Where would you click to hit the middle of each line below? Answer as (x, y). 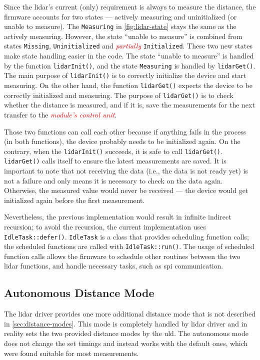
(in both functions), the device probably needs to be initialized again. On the (122, 141)
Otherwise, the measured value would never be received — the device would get (126, 190)
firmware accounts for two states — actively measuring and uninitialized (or (120, 16)
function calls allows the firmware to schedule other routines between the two (122, 256)
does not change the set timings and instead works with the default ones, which (126, 343)
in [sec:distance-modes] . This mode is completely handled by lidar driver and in (126, 323)
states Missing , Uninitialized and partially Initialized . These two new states (128, 46)
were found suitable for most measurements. (71, 353)
